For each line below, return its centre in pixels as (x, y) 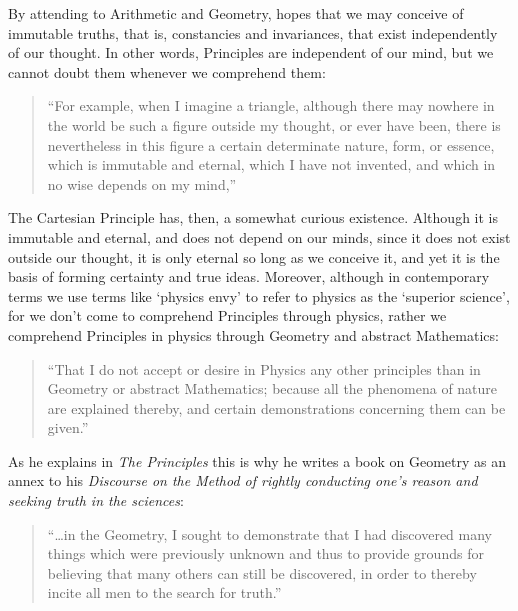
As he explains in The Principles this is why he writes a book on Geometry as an (257, 460)
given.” (68, 427)
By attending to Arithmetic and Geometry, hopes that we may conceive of (236, 13)
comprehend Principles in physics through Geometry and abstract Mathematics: (253, 334)
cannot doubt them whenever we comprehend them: (167, 71)
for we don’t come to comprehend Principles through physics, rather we (227, 315)
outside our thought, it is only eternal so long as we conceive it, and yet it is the (254, 256)
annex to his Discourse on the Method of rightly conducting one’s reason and (243, 480)
